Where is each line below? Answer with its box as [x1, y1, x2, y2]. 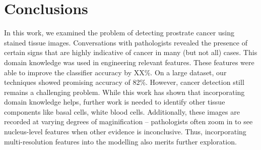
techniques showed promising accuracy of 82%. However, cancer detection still [4, 77, 244, 87]
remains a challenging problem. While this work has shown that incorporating [4, 86, 245, 97]
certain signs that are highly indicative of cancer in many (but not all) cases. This [4, 47, 257, 58]
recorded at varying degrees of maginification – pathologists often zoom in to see [4, 116, 253, 127]
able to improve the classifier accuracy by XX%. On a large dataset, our [4, 67, 227, 77]
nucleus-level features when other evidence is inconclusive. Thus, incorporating [4, 126, 246, 137]
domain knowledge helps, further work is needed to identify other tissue [4, 96, 225, 107]
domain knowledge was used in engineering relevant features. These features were [4, 57, 254, 67]
